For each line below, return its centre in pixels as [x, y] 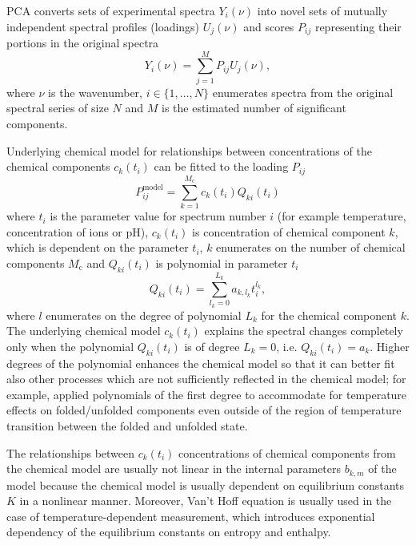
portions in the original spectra [83, 43]
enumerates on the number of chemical [311, 247]
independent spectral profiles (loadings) [103, 26]
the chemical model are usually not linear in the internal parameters [174, 468]
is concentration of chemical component [289, 231]
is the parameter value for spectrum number [158, 216]
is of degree [212, 346]
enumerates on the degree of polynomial [144, 315]
